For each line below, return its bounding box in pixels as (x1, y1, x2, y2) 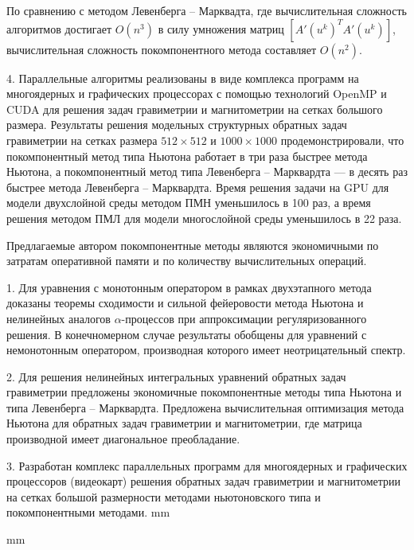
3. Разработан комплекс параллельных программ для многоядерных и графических (6, 457, 408, 474)
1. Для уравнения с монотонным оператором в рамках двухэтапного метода (6, 279, 372, 295)
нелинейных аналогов (6, 310, 111, 326)
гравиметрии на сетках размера (6, 131, 158, 148)
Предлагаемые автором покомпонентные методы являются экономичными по (6, 236, 379, 253)
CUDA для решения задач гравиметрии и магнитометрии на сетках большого (6, 100, 383, 117)
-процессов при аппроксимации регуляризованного (121, 310, 367, 326)
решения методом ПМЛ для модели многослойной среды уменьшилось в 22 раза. (6, 209, 402, 226)
